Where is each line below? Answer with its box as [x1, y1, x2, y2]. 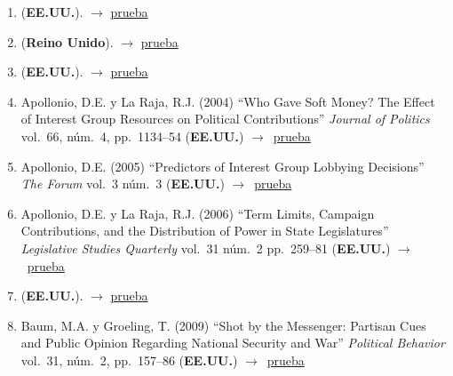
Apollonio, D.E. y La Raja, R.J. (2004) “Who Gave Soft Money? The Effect [20, 92, 435, 110]
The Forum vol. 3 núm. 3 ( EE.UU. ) [20, 174, 225, 193]
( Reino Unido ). [20, 32, 114, 51]
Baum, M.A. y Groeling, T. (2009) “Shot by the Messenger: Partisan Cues [20, 316, 426, 334]
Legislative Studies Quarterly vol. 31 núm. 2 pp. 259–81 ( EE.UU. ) [20, 238, 391, 257]
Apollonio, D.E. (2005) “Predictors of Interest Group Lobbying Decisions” [20, 156, 425, 175]
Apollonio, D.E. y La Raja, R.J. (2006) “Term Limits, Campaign [20, 204, 375, 222]
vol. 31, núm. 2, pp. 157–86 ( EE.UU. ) [20, 350, 238, 369]
